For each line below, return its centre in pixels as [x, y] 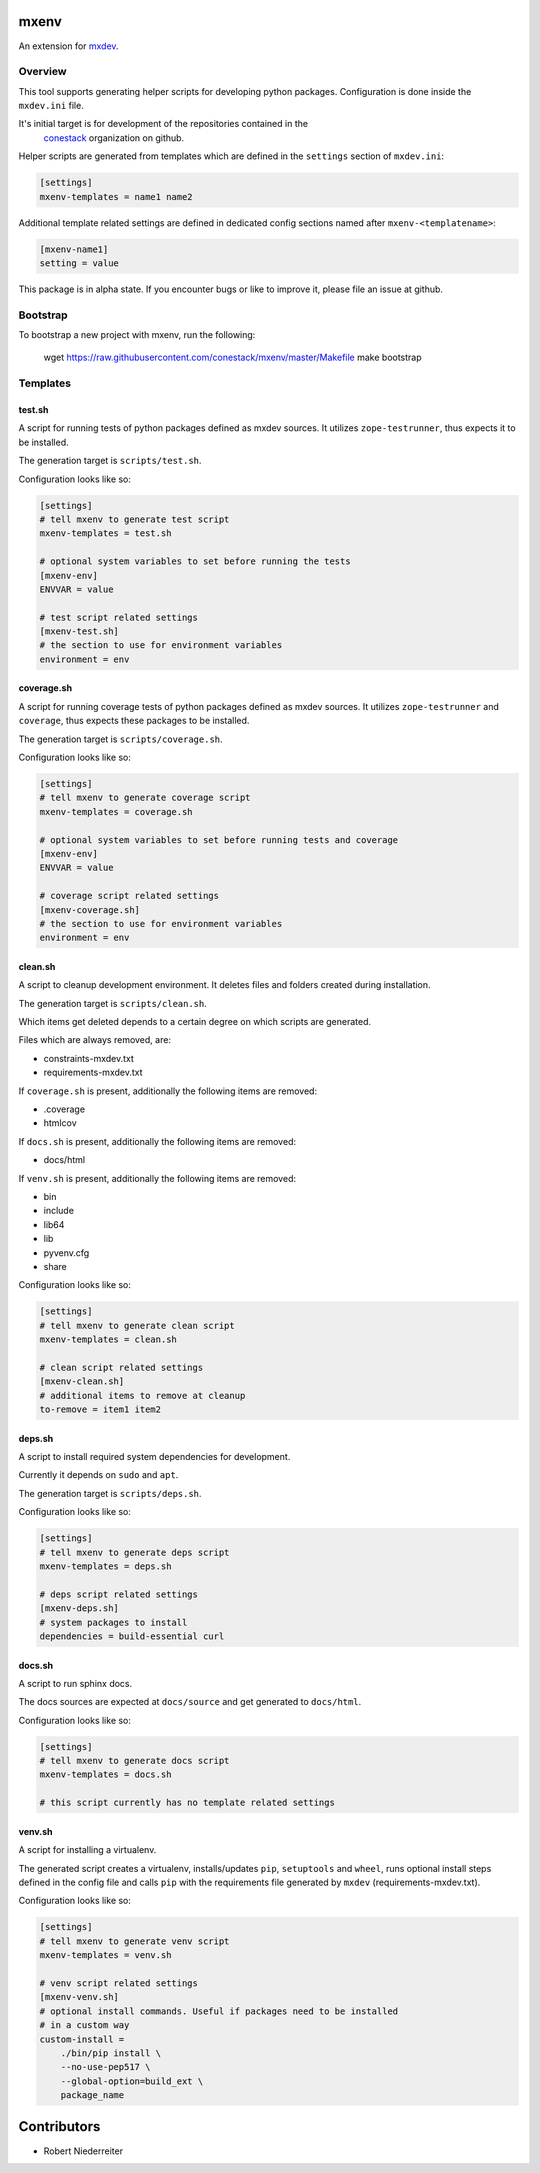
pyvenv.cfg [66, 1252]
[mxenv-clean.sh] [82, 1381]
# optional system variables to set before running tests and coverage [219, 839]
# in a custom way [84, 2025]
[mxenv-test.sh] [79, 631]
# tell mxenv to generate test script [134, 519]
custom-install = [82, 2039]
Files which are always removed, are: [95, 1040]
